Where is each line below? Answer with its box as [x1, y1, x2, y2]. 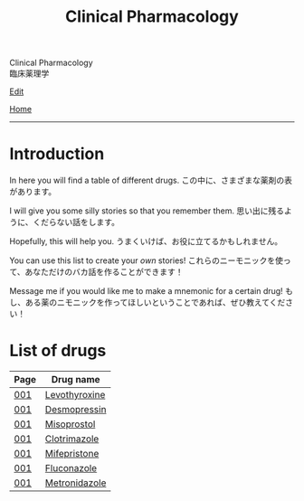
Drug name [51, 373, 101, 386]
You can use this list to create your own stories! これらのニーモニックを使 [9, 255, 283, 266]
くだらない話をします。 [33, 217, 120, 228]
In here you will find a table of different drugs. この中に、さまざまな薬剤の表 [9, 175, 292, 186]
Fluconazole [44, 462, 98, 475]
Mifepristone [44, 448, 100, 460]
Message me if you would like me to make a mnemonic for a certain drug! [9, 286, 283, 297]
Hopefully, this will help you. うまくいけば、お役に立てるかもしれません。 [9, 236, 283, 247]
